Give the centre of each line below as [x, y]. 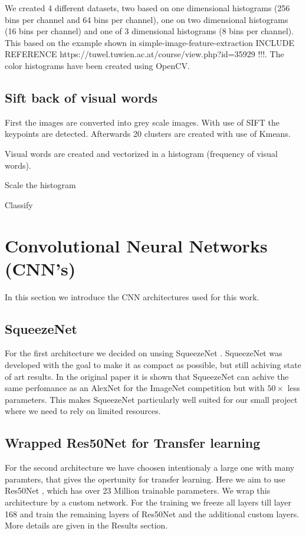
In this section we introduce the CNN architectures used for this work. [132, 296]
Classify [19, 204]
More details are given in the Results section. [86, 525]
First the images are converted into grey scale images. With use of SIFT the [142, 122]
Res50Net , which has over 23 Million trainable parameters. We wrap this [138, 490]
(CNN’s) [40, 268]
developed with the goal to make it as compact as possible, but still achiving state [153, 365]
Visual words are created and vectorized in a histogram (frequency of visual [141, 153]
